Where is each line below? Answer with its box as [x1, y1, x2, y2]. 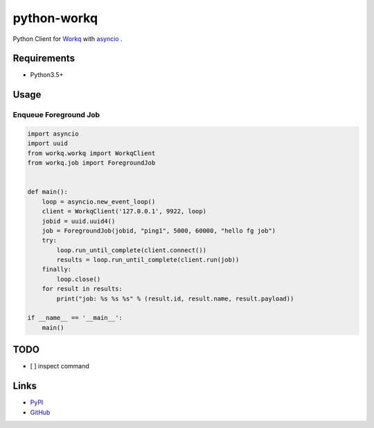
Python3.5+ [30, 71, 64, 79]
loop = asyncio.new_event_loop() [42, 197, 156, 206]
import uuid [27, 139, 69, 148]
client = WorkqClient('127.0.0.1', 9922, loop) [42, 208, 207, 215]
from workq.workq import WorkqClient [27, 149, 156, 157]
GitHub [30, 408, 51, 416]
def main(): [27, 188, 69, 196]
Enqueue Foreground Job [12, 110, 100, 120]
